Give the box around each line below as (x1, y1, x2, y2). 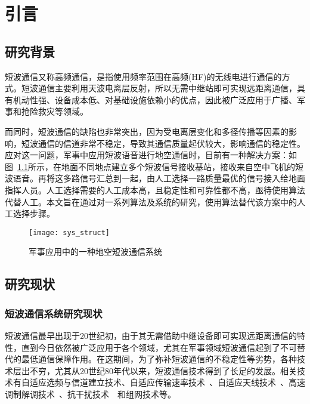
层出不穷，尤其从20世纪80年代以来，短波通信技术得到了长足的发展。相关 (13, 364, 297, 377)
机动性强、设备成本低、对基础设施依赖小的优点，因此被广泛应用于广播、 (13, 93, 297, 106)
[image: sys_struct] (29, 228, 110, 237)
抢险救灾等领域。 (21, 105, 88, 118)
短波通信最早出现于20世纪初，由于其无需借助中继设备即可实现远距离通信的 (5, 329, 297, 341)
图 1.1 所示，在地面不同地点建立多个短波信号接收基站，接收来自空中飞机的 (5, 160, 295, 172)
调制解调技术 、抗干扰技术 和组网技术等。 (5, 387, 176, 400)
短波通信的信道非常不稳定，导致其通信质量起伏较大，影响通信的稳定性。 (21, 137, 305, 149)
